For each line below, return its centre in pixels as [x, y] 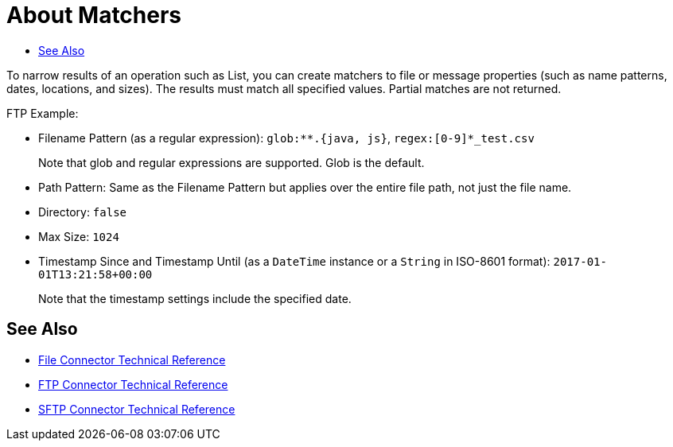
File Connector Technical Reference [132, 360]
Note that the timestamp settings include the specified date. [195, 298]
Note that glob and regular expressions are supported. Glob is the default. [231, 162]
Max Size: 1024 [79, 236]
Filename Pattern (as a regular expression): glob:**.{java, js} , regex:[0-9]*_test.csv [286, 138]
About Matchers [94, 15]
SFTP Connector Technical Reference [137, 409]
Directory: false [83, 212]
